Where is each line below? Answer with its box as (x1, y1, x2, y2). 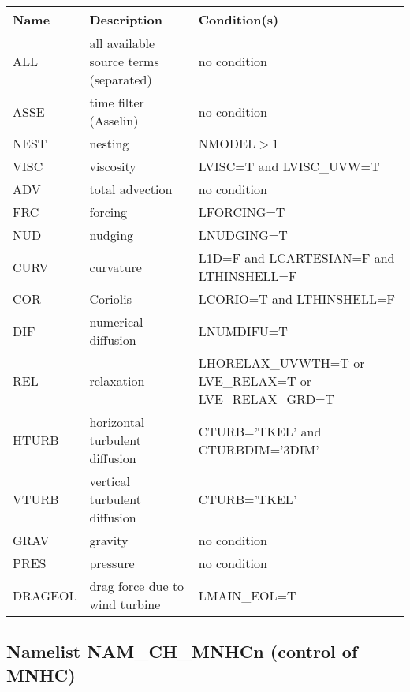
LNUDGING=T (198, 226, 288, 244)
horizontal (89, 413, 145, 431)
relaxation (89, 372, 145, 390)
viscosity (89, 157, 136, 175)
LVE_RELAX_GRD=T (198, 390, 335, 408)
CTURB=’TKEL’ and (198, 421, 322, 440)
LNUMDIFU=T (198, 321, 288, 340)
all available (89, 34, 155, 52)
